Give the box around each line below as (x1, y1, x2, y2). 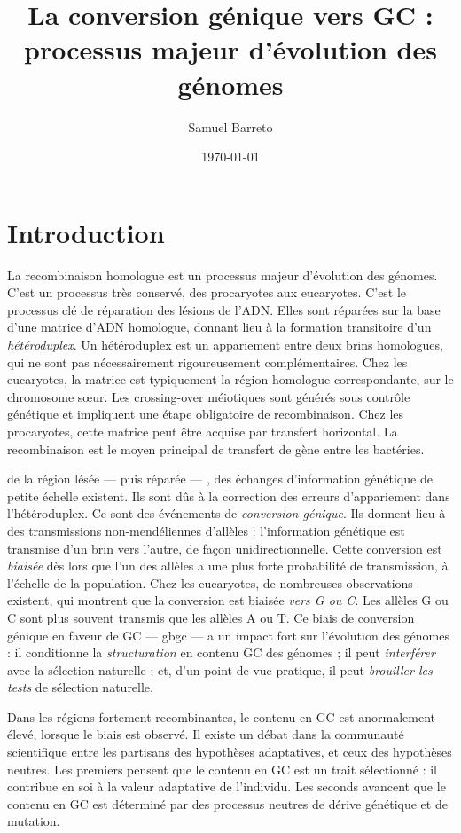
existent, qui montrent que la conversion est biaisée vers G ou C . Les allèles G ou (7, 591, 449, 609)
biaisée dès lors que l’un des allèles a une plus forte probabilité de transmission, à (7, 556, 449, 575)
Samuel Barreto (188, 117, 273, 136)
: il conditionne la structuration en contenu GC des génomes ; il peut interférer (7, 643, 435, 662)
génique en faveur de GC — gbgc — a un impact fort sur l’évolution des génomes (7, 625, 449, 644)
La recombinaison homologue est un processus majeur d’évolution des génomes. (7, 265, 438, 284)
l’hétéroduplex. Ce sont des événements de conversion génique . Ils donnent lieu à (7, 504, 446, 523)
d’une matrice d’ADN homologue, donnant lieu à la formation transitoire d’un (7, 318, 432, 336)
